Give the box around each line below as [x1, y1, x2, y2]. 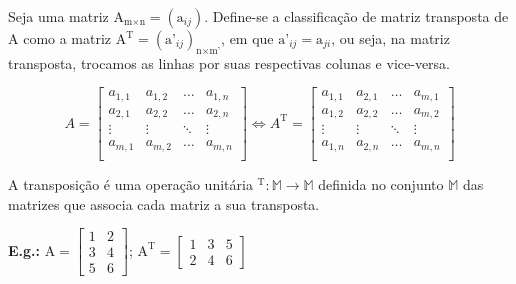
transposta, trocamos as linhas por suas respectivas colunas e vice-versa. [8, 52, 450, 73]
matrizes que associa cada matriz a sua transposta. [8, 193, 320, 214]
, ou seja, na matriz [331, 28, 450, 48]
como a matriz [23, 28, 112, 48]
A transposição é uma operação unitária [8, 173, 253, 194]
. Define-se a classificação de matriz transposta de [204, 6, 509, 26]
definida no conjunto [318, 173, 444, 194]
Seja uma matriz [8, 6, 109, 26]
